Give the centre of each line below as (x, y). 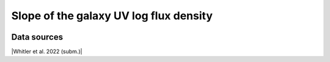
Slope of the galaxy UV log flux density (112, 16)
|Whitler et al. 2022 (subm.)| (47, 52)
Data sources (37, 37)
